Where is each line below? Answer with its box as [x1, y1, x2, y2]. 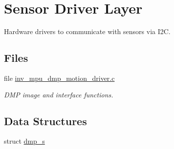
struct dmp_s [4, 136, 45, 146]
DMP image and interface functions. [4, 89, 113, 99]
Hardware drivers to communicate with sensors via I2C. [4, 26, 171, 37]
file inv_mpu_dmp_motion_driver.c [4, 73, 115, 83]
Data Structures [4, 113, 87, 128]
